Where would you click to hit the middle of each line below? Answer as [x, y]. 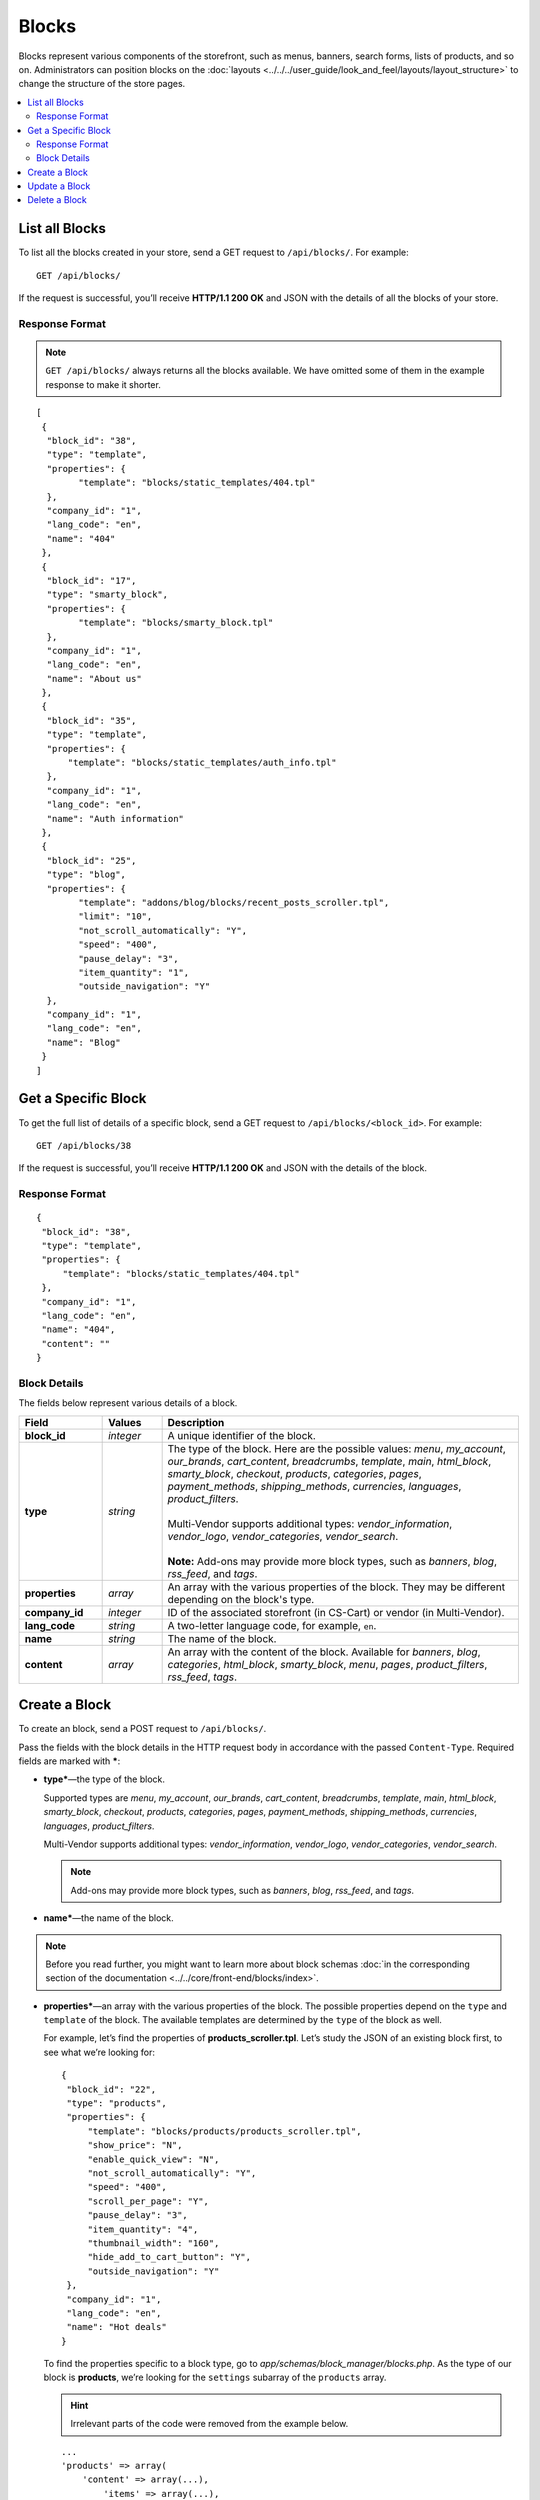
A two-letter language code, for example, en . [272, 1625]
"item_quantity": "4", [143, 2229]
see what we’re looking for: [99, 2052]
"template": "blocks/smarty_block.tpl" [176, 623]
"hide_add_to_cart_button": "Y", [169, 2257]
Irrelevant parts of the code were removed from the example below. [209, 2424]
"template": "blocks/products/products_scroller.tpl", [224, 2131]
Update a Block [59, 186]
